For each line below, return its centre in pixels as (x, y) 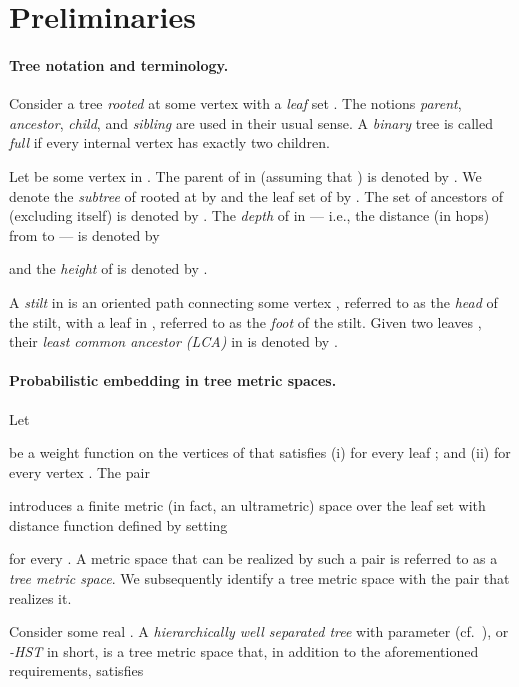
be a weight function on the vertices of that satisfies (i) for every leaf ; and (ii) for (260, 452)
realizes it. (40, 597)
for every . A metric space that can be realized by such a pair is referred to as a (253, 558)
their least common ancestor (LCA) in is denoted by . (173, 341)
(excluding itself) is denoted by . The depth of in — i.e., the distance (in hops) (249, 215)
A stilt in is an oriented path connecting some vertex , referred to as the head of (253, 301)
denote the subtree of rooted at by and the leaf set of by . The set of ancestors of (256, 195)
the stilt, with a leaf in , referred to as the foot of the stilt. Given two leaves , (245, 321)
